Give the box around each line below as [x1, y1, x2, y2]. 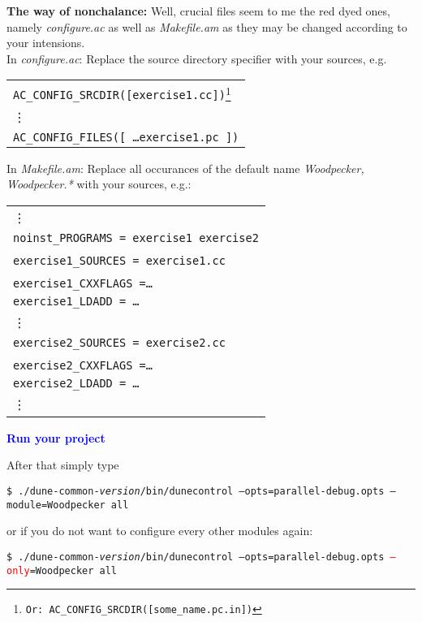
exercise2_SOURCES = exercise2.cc [13, 335, 226, 349]
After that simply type [6, 456, 119, 473]
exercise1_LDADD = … [13, 294, 140, 308]
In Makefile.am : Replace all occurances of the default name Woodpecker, [6, 159, 364, 176]
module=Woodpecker [6, 499, 105, 511]
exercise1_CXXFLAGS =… [13, 276, 153, 290]
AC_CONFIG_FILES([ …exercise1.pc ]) [13, 130, 239, 144]
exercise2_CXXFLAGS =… [13, 358, 153, 372]
